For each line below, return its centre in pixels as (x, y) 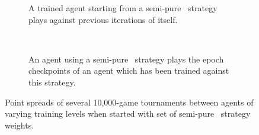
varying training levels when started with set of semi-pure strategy (128, 113)
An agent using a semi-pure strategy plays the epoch (126, 59)
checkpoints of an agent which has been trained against (129, 70)
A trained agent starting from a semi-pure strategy (123, 8)
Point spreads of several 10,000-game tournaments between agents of (129, 102)
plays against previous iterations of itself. (103, 19)
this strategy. (52, 82)
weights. (20, 125)
